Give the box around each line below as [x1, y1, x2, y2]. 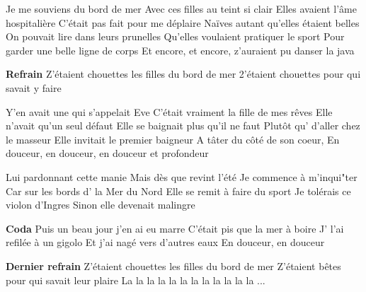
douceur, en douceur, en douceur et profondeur [6, 146, 209, 160]
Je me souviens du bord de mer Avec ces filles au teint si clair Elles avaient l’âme [6, 1, 357, 16]
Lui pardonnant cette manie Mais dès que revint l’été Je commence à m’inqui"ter [6, 169, 358, 184]
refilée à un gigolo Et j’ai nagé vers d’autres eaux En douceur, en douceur [6, 235, 325, 250]
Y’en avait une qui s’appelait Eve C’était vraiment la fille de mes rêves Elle [6, 104, 333, 119]
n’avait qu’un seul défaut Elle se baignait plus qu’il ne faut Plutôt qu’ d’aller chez [6, 118, 360, 133]
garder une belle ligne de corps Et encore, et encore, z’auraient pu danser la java [6, 42, 355, 57]
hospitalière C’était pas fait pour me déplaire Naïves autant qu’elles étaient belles [6, 15, 360, 30]
